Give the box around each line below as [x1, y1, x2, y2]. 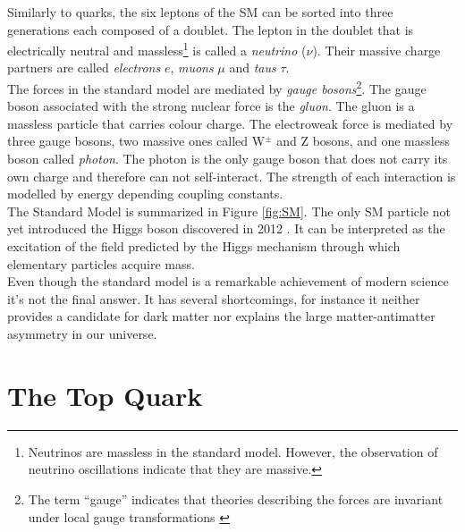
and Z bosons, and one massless [276, 131, 450, 150]
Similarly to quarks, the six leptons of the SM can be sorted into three [7, 3, 393, 21]
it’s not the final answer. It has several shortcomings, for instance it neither [7, 289, 420, 308]
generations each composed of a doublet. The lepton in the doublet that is [7, 20, 414, 38]
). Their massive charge [312, 40, 441, 59]
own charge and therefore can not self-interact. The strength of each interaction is [7, 166, 456, 185]
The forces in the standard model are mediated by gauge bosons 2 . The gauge [7, 77, 427, 97]
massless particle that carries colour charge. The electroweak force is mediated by [7, 114, 453, 132]
